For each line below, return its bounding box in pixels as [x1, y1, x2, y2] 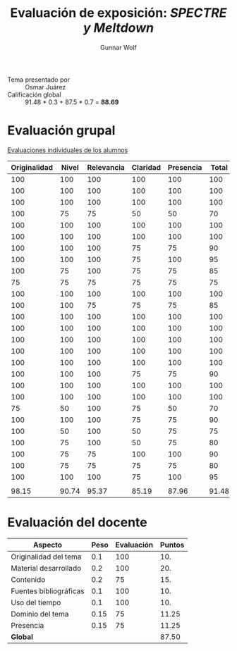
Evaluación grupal [7, 123, 116, 139]
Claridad [131, 162, 161, 172]
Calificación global [7, 90, 61, 99]
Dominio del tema [11, 609, 69, 619]
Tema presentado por [7, 75, 71, 84]
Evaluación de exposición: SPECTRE [10, 5, 227, 21]
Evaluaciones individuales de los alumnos [7, 146, 128, 154]
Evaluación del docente [7, 514, 147, 531]
